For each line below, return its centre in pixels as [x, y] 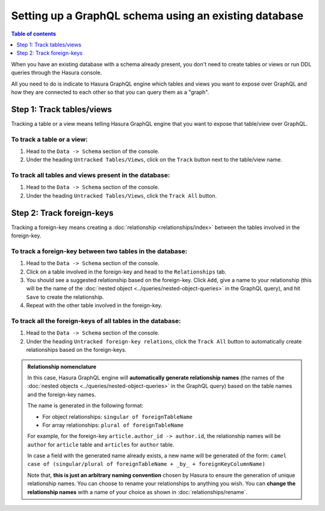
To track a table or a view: [49, 139]
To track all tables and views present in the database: [91, 175]
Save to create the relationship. [65, 297]
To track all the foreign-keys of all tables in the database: [96, 321]
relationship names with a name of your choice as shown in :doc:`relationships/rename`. [138, 492]
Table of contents [34, 34]
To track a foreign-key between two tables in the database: [99, 251]
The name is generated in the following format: [85, 406]
